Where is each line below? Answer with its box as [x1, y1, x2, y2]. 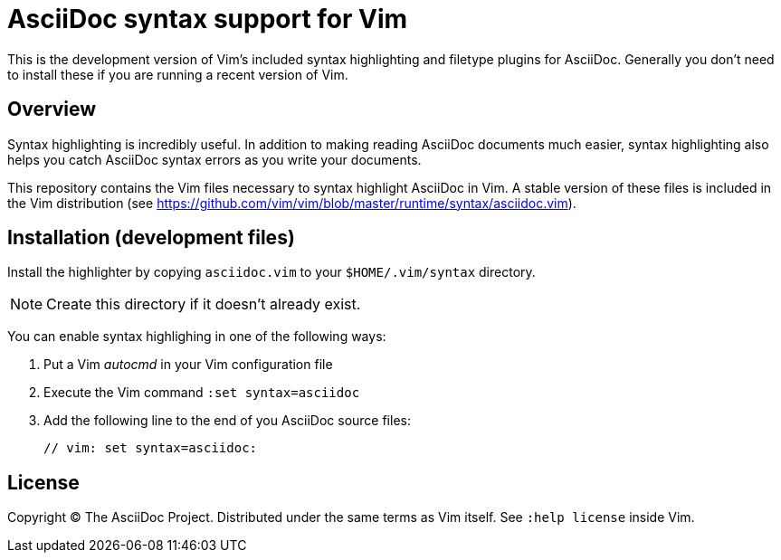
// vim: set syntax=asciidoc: [43, 441, 258, 456]
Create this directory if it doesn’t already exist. [46, 295, 361, 314]
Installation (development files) [7, 226, 295, 250]
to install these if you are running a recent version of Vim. [7, 66, 348, 82]
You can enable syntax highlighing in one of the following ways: [7, 328, 386, 345]
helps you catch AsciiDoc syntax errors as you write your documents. [7, 151, 422, 167]
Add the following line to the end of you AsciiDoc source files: [43, 413, 411, 429]
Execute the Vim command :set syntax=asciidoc [43, 384, 360, 401]
